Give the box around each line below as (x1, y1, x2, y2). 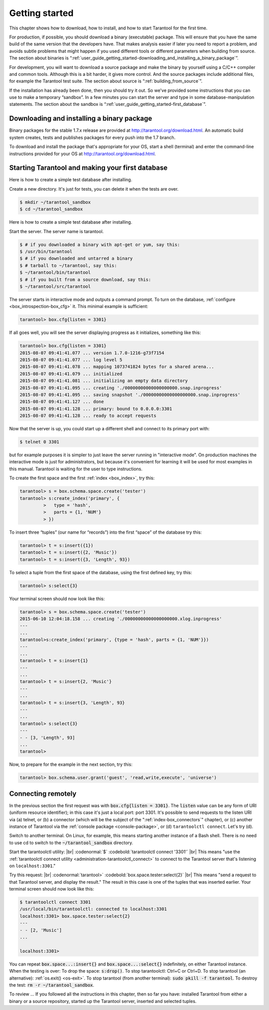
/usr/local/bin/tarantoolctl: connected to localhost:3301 (19, 906, 167, 912)
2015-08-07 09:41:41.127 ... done (19, 399, 104, 404)
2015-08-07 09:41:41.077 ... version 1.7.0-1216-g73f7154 (19, 350, 164, 355)
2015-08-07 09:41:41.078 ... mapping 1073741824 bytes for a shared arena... (19, 364, 214, 369)
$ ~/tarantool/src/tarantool (19, 284, 91, 289)
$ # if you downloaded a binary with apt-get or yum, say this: (19, 242, 180, 247)
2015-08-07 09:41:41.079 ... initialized (19, 371, 123, 376)
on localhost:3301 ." (9, 863, 56, 869)
